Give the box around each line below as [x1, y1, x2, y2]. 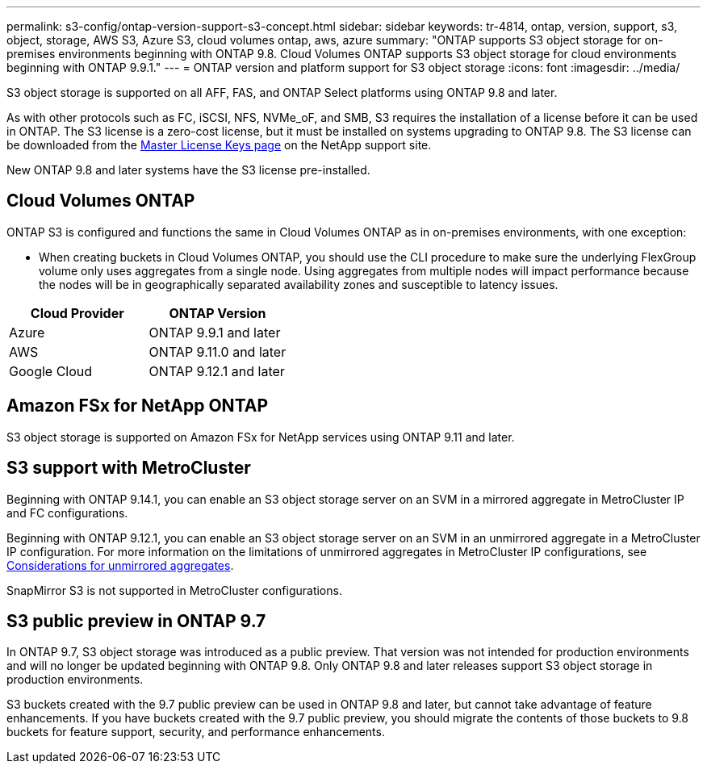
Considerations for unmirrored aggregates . [6, 558, 234, 572]
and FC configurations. [6, 505, 128, 520]
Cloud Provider [30, 304, 124, 321]
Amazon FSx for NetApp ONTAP [6, 395, 269, 416]
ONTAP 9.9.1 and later [149, 324, 281, 341]
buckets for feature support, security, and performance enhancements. [6, 725, 385, 739]
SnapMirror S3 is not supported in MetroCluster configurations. [6, 583, 342, 597]
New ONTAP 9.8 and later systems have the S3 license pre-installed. [6, 163, 370, 177]
